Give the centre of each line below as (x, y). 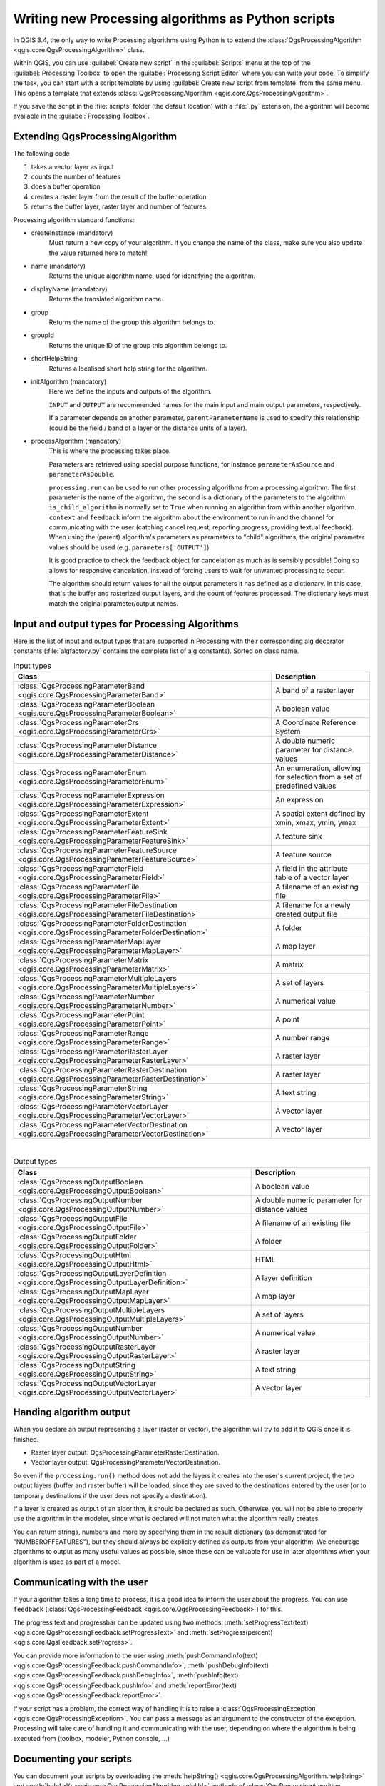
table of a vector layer (312, 877)
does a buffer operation (66, 186)
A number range (303, 1037)
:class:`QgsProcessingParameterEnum (82, 772)
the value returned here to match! (98, 253)
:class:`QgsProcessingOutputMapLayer (83, 1292)
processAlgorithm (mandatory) (76, 441)
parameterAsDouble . (82, 474)
